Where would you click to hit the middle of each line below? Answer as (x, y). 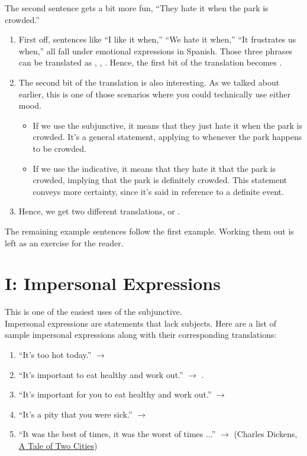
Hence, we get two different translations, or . (99, 211)
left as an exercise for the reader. (64, 242)
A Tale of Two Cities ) (58, 445)
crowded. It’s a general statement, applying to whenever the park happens (167, 137)
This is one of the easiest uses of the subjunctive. (93, 312)
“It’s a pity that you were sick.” (75, 414)
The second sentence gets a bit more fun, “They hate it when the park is (137, 8)
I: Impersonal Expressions (113, 283)
